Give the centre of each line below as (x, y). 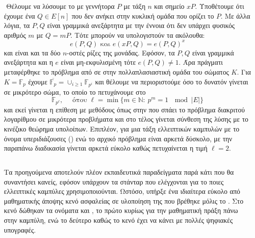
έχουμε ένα (20, 15)
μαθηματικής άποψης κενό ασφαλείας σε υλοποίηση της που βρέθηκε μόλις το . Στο (124, 200)
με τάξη (134, 6)
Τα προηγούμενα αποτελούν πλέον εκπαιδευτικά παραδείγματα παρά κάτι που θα (119, 172)
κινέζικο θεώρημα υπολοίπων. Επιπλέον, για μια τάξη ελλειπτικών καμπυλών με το (122, 128)
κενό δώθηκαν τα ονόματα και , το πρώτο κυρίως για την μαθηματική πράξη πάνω (121, 210)
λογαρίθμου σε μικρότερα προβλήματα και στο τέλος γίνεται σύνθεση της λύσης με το (126, 119)
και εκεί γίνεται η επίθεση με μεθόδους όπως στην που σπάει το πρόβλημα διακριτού (125, 109)
